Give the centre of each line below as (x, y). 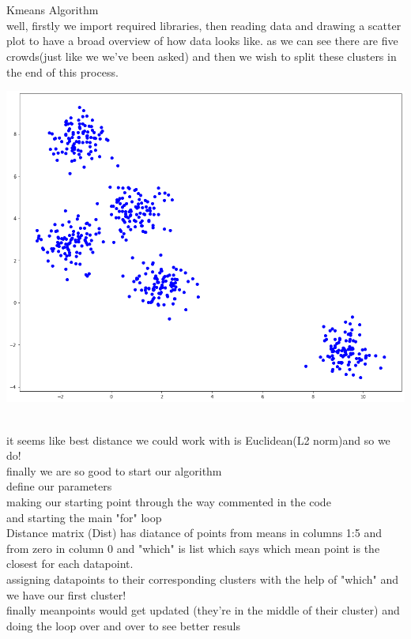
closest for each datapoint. (70, 564)
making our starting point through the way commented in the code (169, 502)
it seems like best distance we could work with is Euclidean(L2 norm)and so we (198, 440)
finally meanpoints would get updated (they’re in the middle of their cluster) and (203, 610)
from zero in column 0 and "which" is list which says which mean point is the (193, 548)
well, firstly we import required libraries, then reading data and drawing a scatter (204, 25)
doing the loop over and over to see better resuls (123, 625)
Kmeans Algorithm (53, 10)
